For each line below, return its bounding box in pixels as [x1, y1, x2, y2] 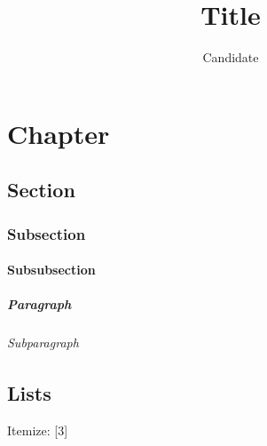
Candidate [202, 48, 259, 67]
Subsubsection [7, 260, 96, 279]
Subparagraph [7, 333, 79, 352]
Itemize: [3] [7, 421, 68, 440]
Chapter [7, 115, 110, 151]
